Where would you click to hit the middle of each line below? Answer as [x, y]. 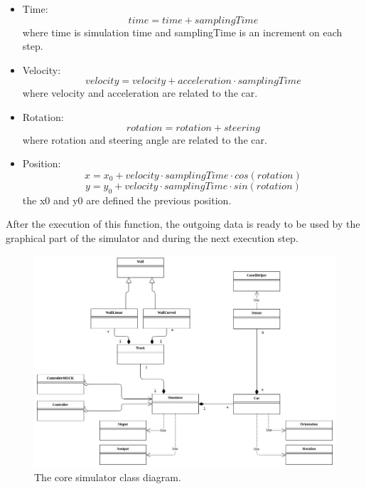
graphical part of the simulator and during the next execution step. [152, 237]
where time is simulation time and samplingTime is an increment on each [182, 32]
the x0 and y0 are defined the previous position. [127, 200]
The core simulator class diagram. [108, 477]
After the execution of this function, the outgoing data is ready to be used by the [183, 224]
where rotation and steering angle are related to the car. [145, 139]
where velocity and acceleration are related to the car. [140, 93]
